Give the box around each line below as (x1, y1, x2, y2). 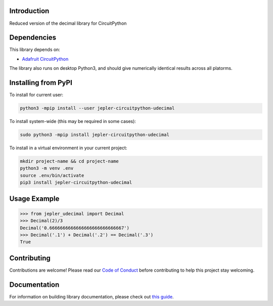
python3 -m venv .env (20, 165, 74, 171)
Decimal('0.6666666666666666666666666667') (20, 225, 130, 231)
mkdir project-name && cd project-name (20, 158, 119, 164)
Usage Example (9, 194, 60, 203)
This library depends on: (9, 47, 61, 53)
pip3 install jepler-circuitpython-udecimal (20, 180, 132, 186)
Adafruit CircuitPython (22, 56, 69, 62)
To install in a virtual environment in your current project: (9, 145, 127, 151)
